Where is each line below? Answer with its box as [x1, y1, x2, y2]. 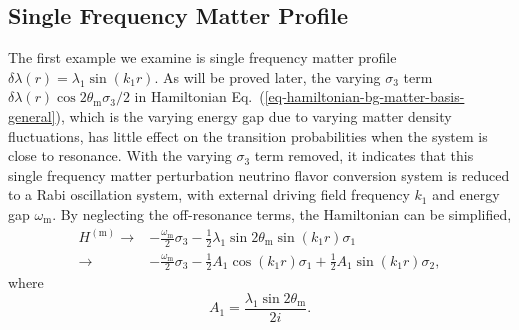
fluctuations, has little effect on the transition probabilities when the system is [8, 125, 488, 146]
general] [8, 105, 56, 126]
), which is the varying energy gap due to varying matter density [55, 105, 452, 126]
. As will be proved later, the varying [154, 66, 381, 87]
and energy [432, 184, 500, 205]
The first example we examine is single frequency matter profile [8, 47, 397, 68]
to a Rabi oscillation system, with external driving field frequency [8, 184, 410, 205]
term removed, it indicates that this [254, 145, 474, 166]
